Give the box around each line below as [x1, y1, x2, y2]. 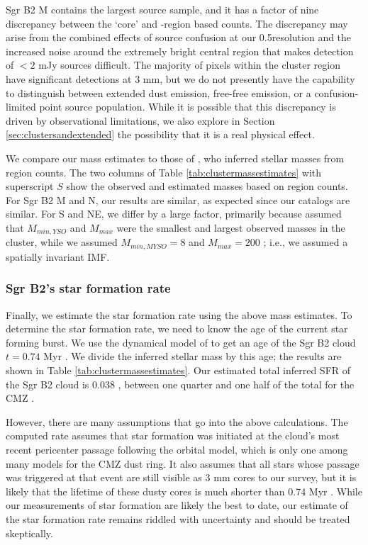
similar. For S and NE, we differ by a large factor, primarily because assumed [6, 206, 342, 221]
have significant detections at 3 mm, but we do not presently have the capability [6, 71, 355, 86]
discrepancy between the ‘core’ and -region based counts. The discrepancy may [6, 16, 348, 30]
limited [6, 99, 36, 114]
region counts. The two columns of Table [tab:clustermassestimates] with [6, 164, 322, 179]
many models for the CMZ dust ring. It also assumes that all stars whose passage [6, 456, 359, 471]
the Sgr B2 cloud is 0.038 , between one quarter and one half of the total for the [6, 376, 355, 391]
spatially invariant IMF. [6, 249, 110, 264]
